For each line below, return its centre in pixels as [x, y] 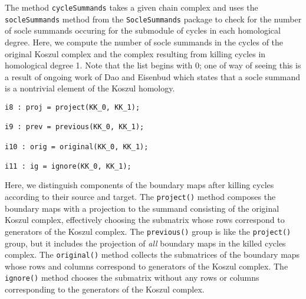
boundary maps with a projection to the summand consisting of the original [142, 208]
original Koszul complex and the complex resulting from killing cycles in [135, 53]
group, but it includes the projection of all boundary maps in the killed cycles [145, 243]
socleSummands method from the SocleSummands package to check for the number [153, 19]
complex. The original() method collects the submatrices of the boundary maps [152, 254]
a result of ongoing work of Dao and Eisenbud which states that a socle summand [153, 76]
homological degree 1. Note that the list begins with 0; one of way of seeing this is [153, 65]
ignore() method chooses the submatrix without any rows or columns [132, 277]
